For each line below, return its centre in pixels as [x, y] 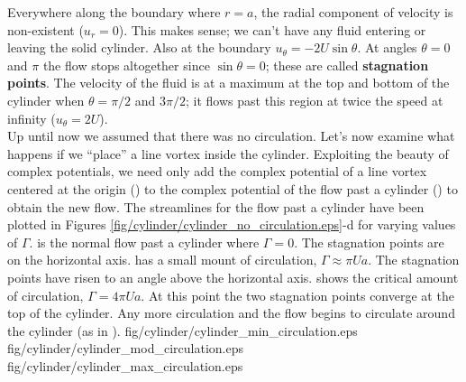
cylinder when [46, 100]
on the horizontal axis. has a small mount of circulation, [162, 260]
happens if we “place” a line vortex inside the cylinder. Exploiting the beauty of [228, 153]
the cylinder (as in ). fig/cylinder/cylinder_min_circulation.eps [183, 330]
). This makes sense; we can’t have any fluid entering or [272, 29]
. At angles [387, 47]
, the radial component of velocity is [353, 12]
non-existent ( [46, 29]
